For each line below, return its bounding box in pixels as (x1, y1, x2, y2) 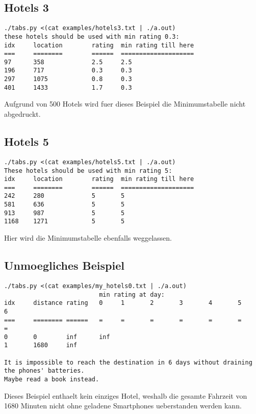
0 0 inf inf (4, 333, 110, 341)
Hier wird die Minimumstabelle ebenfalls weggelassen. (4, 232, 172, 243)
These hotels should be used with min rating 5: (4, 167, 172, 174)
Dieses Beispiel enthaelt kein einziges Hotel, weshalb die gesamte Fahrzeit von (4, 390, 247, 401)
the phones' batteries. (4, 367, 85, 375)
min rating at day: (99, 291, 165, 298)
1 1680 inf (4, 342, 78, 349)
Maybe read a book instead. (4, 376, 99, 383)
